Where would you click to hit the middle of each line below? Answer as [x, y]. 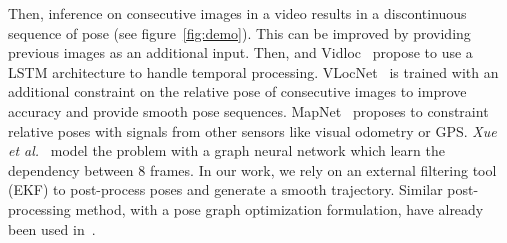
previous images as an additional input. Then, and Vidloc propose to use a [240, 52]
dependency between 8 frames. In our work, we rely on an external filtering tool [252, 169]
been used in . [52, 228]
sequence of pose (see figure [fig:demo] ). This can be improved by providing [239, 32]
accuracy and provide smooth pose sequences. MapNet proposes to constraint [248, 110]
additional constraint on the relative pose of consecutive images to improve [237, 91]
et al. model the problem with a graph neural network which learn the [226, 150]
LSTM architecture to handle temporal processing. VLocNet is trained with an [253, 71]
